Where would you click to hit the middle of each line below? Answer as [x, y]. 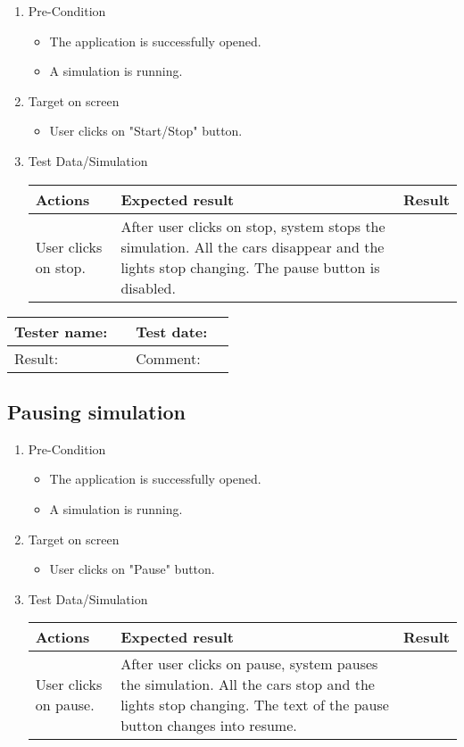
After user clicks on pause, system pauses [249, 664]
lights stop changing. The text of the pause [255, 705]
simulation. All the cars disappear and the [253, 246]
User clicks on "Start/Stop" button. [146, 131]
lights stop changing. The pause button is [250, 267]
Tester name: [61, 331]
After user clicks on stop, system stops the [253, 226]
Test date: [172, 331]
